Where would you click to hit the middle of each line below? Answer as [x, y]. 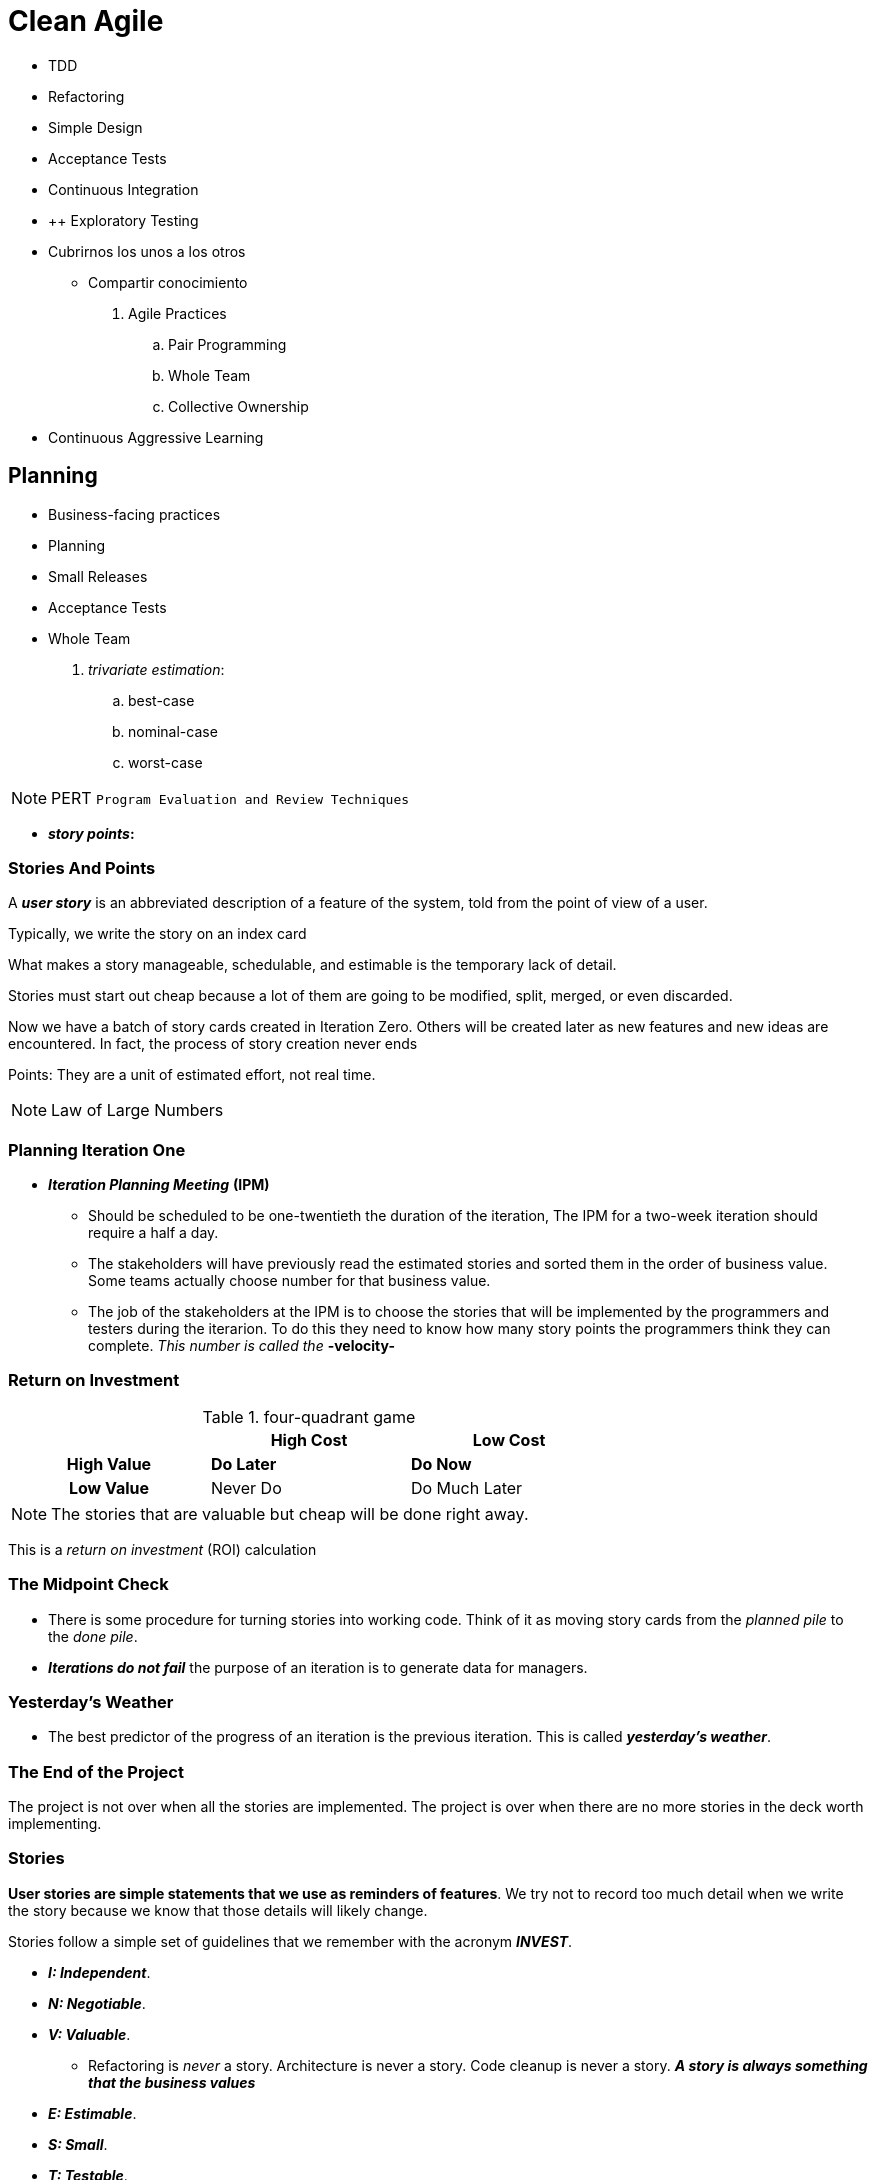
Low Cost [509, 1439]
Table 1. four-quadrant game [309, 1416]
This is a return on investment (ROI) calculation [162, 1549]
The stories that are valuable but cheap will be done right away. [290, 1513]
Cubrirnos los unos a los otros [147, 251]
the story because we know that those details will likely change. [218, 1910]
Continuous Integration [123, 189]
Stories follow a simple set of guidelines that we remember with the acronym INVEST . [290, 1941]
